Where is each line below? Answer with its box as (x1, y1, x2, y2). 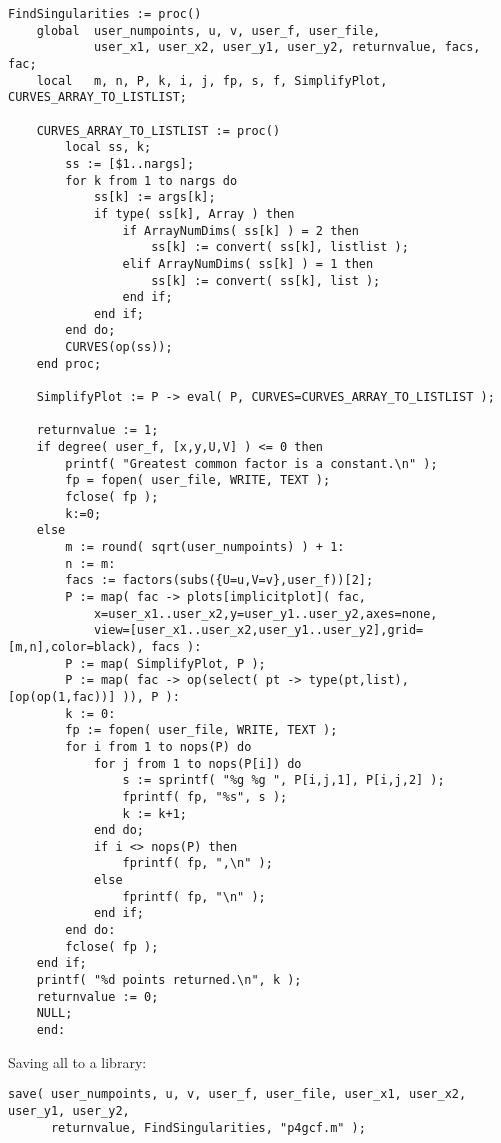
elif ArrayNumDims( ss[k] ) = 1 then (122, 256, 374, 271)
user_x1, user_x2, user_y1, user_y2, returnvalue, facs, (93, 40, 481, 55)
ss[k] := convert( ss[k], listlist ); (151, 240, 409, 255)
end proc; (36, 356, 102, 371)
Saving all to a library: (8, 1051, 147, 1072)
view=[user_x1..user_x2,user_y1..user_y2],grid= (93, 623, 424, 638)
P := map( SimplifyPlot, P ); (65, 656, 266, 671)
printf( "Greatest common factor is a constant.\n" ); (65, 456, 438, 471)
